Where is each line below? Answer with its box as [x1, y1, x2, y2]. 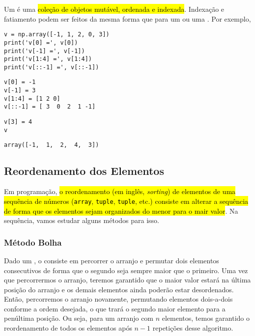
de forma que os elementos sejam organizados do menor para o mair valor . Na [4, 205, 238, 216]
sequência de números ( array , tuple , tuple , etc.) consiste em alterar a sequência [4, 196, 249, 206]
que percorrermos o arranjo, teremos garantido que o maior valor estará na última [4, 275, 251, 285]
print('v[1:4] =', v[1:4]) [4, 56, 92, 63]
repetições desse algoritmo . [152, 323, 233, 333]
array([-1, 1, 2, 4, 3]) [4, 141, 99, 149]
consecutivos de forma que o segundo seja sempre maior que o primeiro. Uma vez [4, 265, 248, 275]
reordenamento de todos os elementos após [4, 323, 132, 333]
